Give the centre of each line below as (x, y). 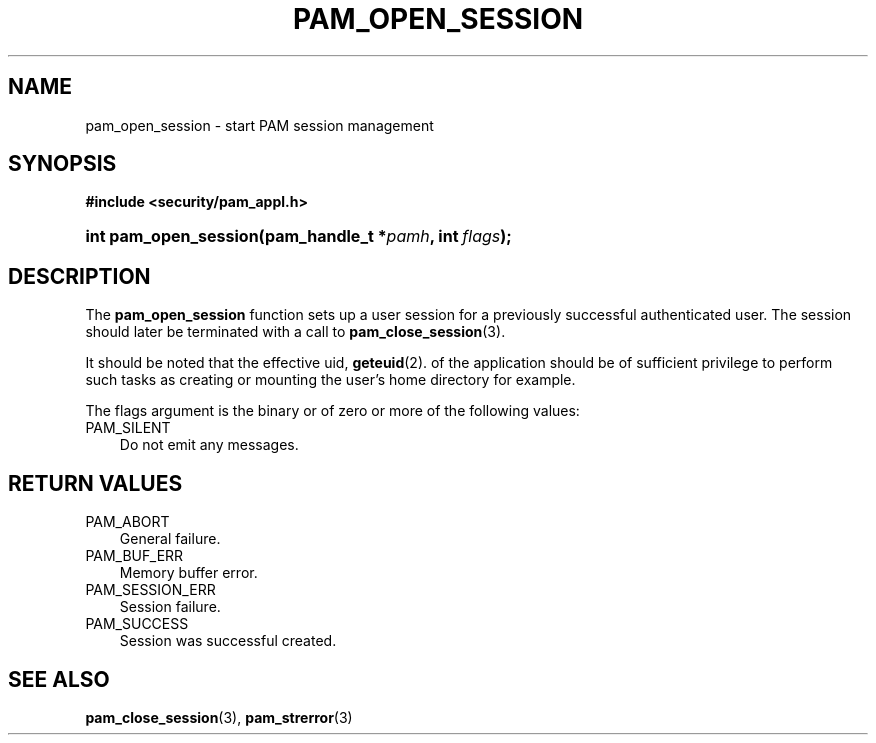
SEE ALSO (59, 679)
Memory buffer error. (188, 573)
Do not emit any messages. (209, 445)
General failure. (170, 539)
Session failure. (170, 607)
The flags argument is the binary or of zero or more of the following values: (332, 411)
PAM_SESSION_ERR (150, 590)
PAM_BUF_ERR (134, 556)
